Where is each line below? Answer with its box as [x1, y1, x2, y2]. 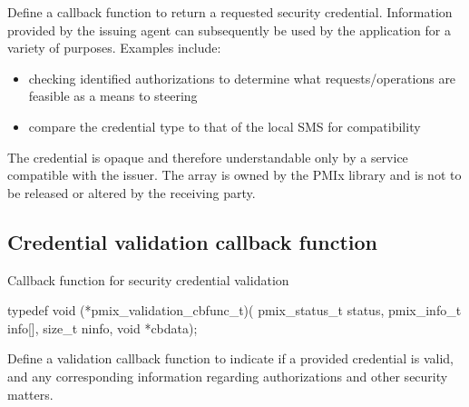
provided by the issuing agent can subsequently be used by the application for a [7, 20, 451, 39]
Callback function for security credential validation [7, 270, 289, 289]
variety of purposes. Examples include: [7, 38, 221, 57]
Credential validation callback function [7, 227, 377, 255]
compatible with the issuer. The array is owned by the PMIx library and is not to [7, 165, 462, 184]
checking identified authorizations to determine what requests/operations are [28, 68, 456, 87]
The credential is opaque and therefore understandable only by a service [7, 147, 408, 166]
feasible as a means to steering [28, 86, 198, 105]
